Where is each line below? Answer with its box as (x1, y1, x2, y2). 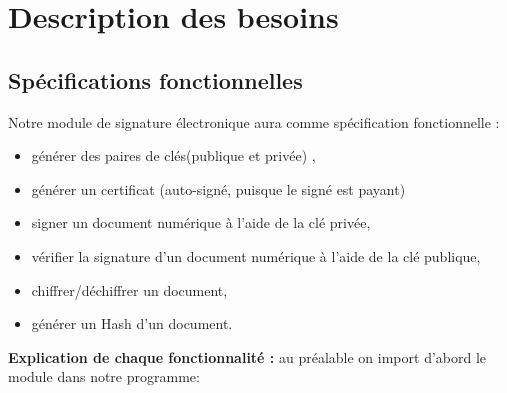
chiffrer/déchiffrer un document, (31, 279, 228, 300)
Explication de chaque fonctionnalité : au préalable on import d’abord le (8, 346, 487, 367)
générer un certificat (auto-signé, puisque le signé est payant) (31, 178, 406, 199)
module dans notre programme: (8, 366, 200, 387)
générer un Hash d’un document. (31, 313, 233, 334)
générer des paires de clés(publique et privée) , (31, 145, 316, 166)
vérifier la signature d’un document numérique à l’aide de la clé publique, (31, 245, 481, 266)
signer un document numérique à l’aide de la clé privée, (31, 212, 371, 233)
